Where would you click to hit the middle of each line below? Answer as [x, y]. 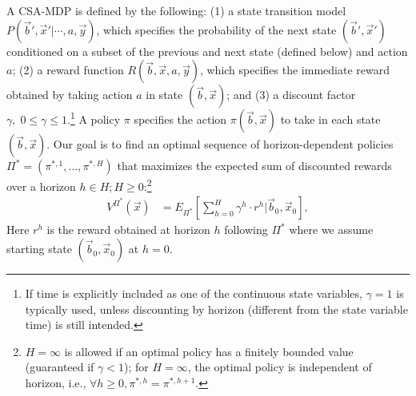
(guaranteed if [60, 367]
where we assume [331, 230]
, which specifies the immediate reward [294, 70]
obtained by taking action [70, 95]
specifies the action [180, 119]
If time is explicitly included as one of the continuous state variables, [194, 293]
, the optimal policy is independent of [280, 367]
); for [136, 367]
